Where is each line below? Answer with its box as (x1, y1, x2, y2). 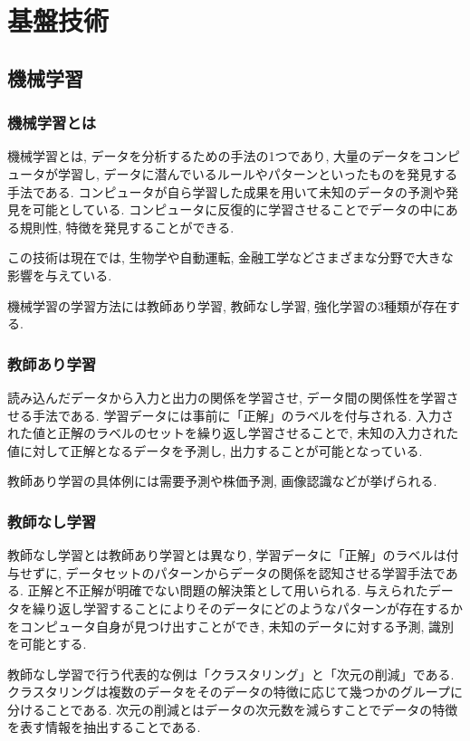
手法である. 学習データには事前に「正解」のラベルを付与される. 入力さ (32, 405, 454, 424)
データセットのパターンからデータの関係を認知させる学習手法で (65, 563, 446, 582)
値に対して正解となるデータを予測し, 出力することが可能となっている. (7, 441, 423, 460)
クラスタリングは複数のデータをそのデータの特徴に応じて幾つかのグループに (7, 682, 463, 701)
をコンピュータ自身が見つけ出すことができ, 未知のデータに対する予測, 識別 (7, 616, 455, 635)
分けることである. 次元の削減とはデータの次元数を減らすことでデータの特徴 (7, 699, 458, 718)
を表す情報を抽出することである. (7, 717, 201, 736)
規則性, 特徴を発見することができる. (19, 217, 235, 236)
